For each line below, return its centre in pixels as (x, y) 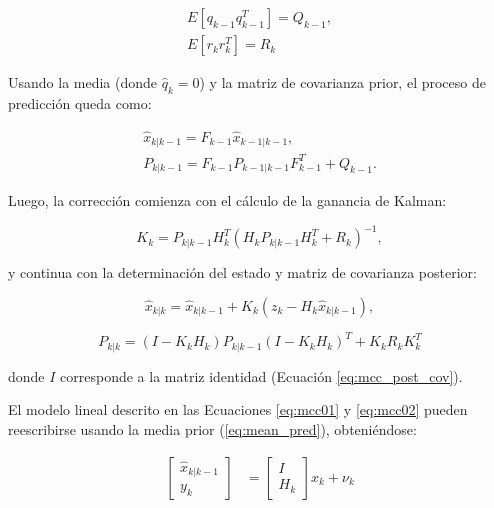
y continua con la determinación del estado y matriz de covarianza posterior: (242, 272)
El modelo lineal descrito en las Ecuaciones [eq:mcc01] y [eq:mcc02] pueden (238, 409)
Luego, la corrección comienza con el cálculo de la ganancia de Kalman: (227, 200)
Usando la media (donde (83, 82)
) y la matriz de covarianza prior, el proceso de (342, 82)
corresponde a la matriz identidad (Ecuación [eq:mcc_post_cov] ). (261, 375)
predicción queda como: (80, 102)
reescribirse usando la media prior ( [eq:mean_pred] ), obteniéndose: (212, 428)
